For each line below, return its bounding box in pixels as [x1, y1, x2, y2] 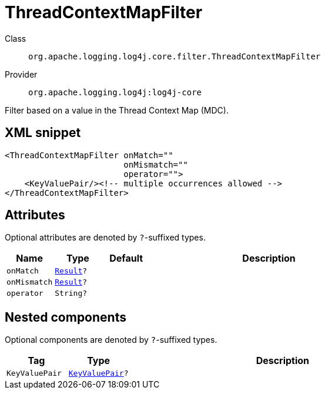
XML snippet [5, 125, 81, 141]
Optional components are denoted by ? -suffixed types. [5, 335, 217, 345]
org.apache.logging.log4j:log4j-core [28, 87, 202, 97]
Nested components [5, 309, 126, 325]
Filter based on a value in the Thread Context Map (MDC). [5, 105, 229, 115]
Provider [5, 69, 38, 79]
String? [55, 289, 88, 298]
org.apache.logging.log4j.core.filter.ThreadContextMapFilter [28, 51, 321, 61]
